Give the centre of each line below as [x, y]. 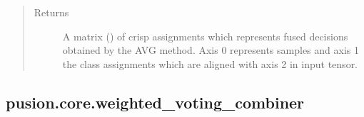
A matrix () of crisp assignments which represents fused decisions [205, 36]
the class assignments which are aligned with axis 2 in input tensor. [210, 63]
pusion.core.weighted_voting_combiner [155, 102]
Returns [51, 12]
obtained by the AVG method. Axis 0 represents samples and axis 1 [211, 50]
